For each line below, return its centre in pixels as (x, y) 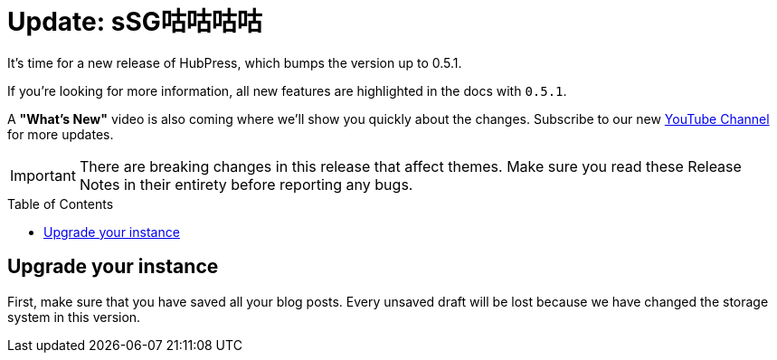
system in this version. (74, 317)
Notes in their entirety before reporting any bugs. (246, 184)
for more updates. (61, 134)
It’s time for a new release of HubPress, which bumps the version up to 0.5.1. (235, 62)
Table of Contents (61, 204)
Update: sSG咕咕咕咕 (135, 22)
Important (43, 175)
